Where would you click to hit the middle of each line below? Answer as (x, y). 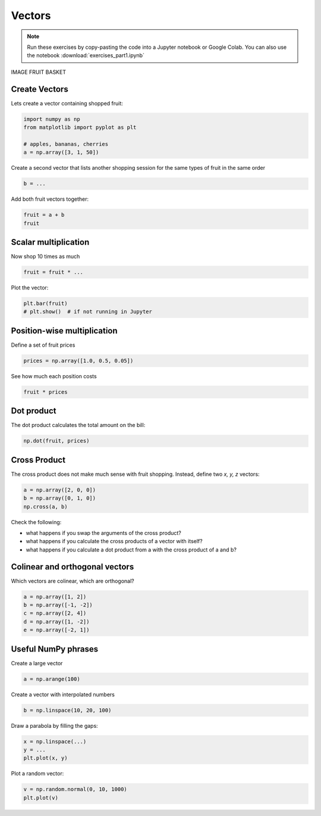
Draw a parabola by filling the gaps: (54, 725)
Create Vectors (40, 89)
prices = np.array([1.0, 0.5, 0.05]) (78, 361)
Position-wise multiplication (64, 331)
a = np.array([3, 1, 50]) (61, 152)
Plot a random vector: (37, 774)
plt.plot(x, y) (45, 758)
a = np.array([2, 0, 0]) (60, 490)
